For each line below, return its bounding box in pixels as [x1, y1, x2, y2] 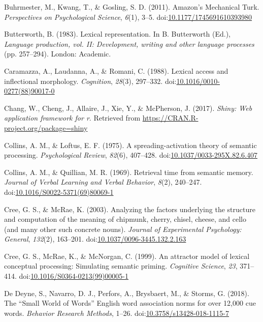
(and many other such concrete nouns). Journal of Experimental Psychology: [4, 223, 242, 234]
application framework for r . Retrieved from [4, 112, 141, 123]
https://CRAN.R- [142, 112, 199, 123]
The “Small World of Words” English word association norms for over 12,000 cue [4, 298, 256, 308]
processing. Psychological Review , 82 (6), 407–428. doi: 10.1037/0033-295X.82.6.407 [4, 150, 257, 160]
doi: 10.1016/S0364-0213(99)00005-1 [19, 271, 129, 281]
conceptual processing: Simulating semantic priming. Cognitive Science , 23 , [4, 260, 238, 271]
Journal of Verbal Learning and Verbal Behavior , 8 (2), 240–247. [4, 177, 202, 187]
